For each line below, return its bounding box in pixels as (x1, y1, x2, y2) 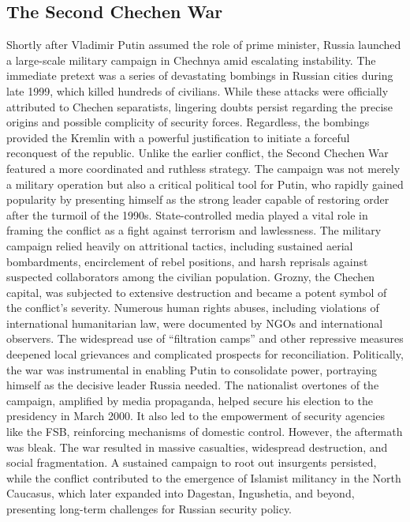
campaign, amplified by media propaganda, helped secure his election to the (6, 392, 373, 408)
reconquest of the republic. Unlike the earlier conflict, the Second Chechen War (6, 145, 389, 161)
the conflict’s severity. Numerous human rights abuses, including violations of (6, 299, 379, 316)
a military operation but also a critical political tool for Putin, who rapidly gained (6, 175, 404, 192)
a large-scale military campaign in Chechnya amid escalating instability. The (6, 51, 376, 68)
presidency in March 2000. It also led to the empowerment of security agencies (6, 407, 385, 424)
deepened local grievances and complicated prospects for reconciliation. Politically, (6, 346, 404, 362)
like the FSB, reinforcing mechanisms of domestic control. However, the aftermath (6, 423, 403, 440)
